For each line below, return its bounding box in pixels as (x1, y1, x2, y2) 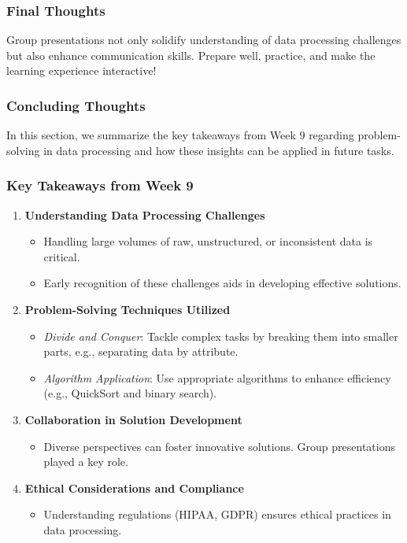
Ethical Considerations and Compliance (24, 479, 244, 496)
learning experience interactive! (6, 62, 157, 79)
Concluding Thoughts (6, 95, 146, 115)
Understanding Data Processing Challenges (24, 206, 265, 223)
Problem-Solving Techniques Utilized (24, 301, 231, 317)
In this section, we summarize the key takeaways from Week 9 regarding (6, 127, 354, 143)
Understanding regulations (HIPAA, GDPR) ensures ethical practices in (43, 506, 391, 523)
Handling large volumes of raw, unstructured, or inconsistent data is (43, 233, 373, 249)
